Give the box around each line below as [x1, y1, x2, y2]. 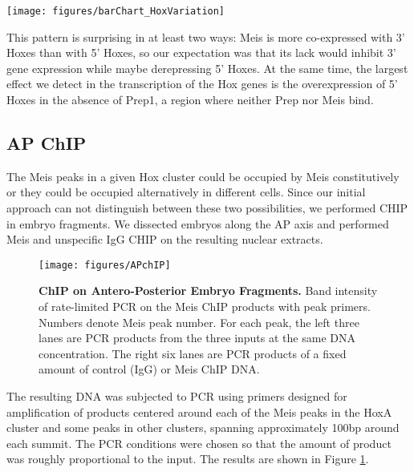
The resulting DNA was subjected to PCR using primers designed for [6, 388, 347, 405]
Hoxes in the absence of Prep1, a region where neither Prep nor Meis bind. [6, 91, 374, 108]
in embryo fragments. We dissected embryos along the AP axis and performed [6, 215, 389, 232]
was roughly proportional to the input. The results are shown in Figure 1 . [6, 450, 369, 467]
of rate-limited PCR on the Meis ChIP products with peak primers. [39, 298, 371, 315]
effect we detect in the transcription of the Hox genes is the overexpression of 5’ [6, 75, 398, 92]
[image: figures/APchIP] [39, 259, 171, 271]
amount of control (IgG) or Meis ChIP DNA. [39, 361, 260, 377]
